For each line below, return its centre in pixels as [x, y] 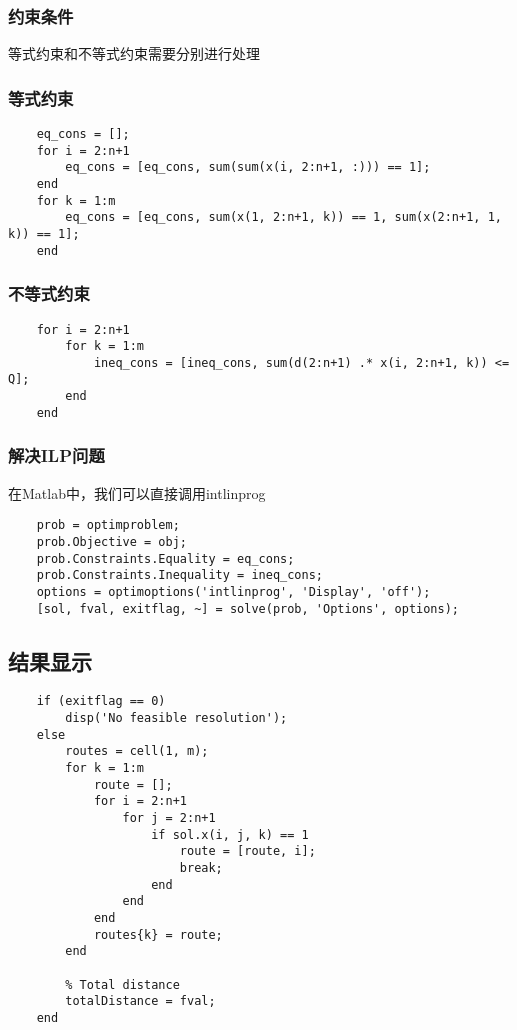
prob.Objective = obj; [111, 541]
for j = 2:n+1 [169, 817]
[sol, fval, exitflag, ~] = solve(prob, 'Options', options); [248, 608]
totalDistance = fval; [140, 1001]
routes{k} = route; [158, 934]
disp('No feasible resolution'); [176, 718]
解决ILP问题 [56, 455]
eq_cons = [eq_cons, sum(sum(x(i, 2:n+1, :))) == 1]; [248, 167]
